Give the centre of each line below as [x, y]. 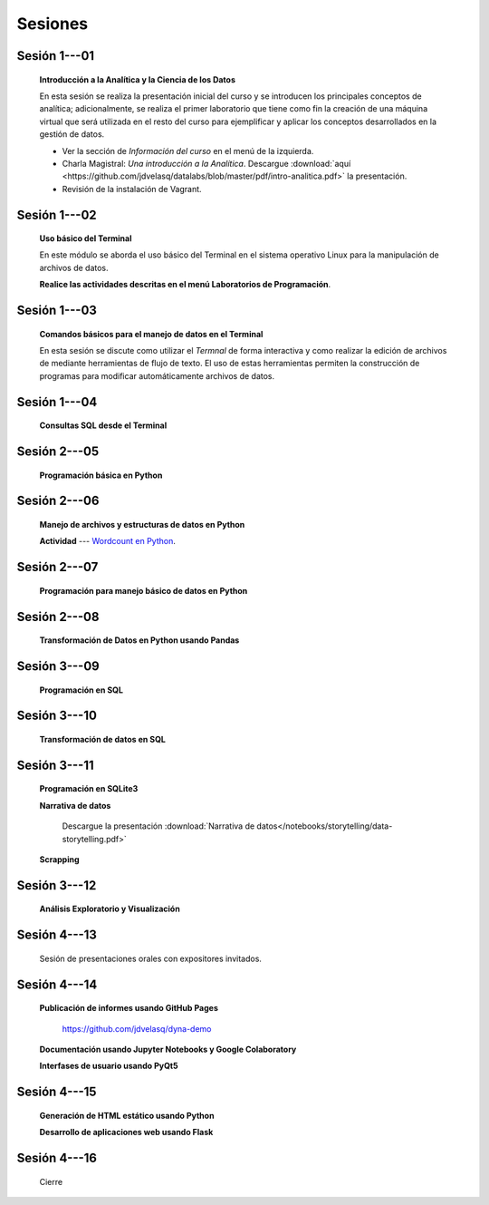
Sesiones [53, 24]
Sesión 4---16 [57, 1158]
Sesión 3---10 [57, 716]
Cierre [51, 1181]
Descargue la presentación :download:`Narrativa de [158, 826]
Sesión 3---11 [55, 765]
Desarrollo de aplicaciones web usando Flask [126, 1132]
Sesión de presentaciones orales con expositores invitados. [151, 958]
